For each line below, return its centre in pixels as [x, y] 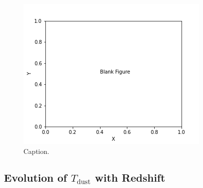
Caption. [36, 151]
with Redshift [130, 177]
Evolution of [36, 177]
